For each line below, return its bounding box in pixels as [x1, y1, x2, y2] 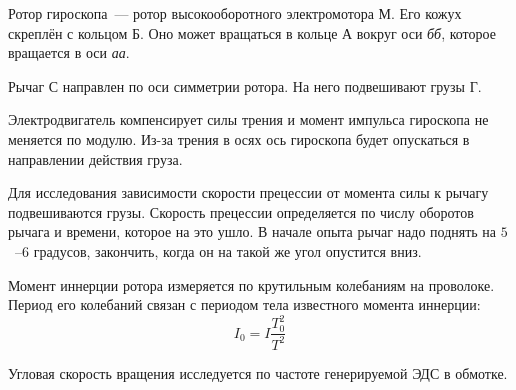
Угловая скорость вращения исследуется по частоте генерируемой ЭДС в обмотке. [8, 362, 508, 383]
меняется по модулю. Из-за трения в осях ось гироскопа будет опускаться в [8, 128, 470, 149]
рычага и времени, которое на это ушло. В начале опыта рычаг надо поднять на [8, 221, 497, 242]
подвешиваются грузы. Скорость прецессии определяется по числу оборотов [8, 201, 474, 222]
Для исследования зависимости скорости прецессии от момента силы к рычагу [8, 182, 489, 203]
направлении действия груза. [8, 148, 183, 169]
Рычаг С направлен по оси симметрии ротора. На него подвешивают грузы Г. [8, 75, 482, 96]
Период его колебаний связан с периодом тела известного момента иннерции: [8, 294, 481, 315]
